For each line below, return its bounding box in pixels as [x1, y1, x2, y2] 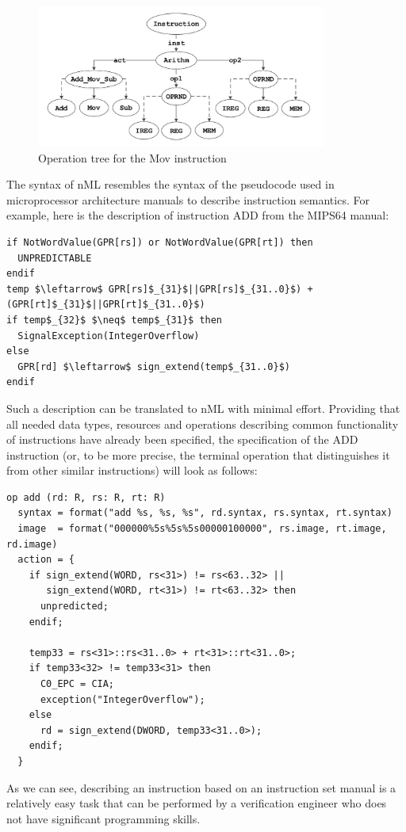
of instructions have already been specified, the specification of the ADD [6, 431, 358, 448]
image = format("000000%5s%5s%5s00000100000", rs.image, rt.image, [17, 523, 387, 535]
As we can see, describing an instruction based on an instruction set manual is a [6, 779, 396, 796]
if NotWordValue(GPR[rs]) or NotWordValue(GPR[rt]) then [6, 236, 313, 248]
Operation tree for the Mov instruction [38, 149, 227, 166]
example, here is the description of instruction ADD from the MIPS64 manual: [6, 207, 389, 223]
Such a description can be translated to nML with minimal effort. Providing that [6, 399, 400, 416]
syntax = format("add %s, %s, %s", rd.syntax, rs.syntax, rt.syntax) [17, 507, 393, 519]
